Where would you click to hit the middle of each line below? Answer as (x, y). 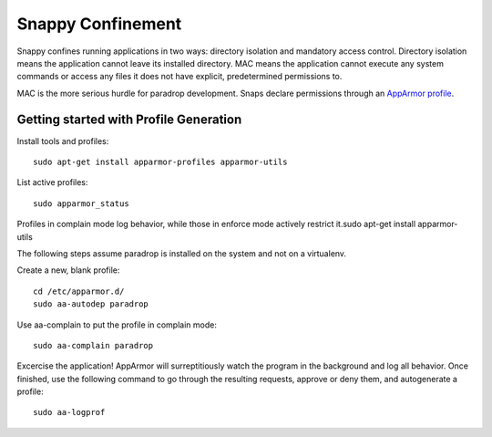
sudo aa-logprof (69, 412)
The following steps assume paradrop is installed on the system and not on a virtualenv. (181, 253)
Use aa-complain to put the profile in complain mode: (117, 325)
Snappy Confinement (99, 24)
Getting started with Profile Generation (129, 119)
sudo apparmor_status (81, 203)
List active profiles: (52, 182)
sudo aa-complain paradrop (93, 345)
